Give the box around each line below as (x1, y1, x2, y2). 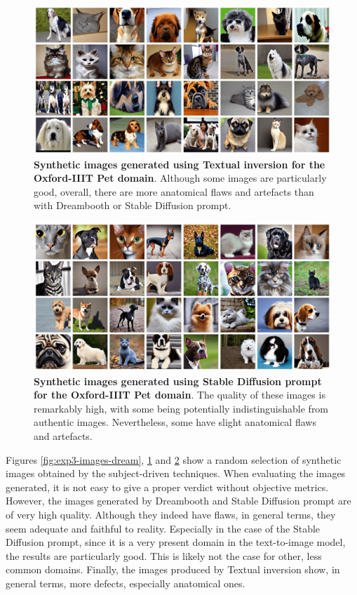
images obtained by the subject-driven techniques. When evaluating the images (6, 466, 346, 481)
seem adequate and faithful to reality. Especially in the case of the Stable (6, 521, 321, 535)
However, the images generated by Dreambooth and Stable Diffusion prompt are (6, 493, 351, 508)
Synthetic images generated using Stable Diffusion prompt (34, 373, 322, 388)
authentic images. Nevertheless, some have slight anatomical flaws (34, 415, 316, 429)
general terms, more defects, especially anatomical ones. (6, 575, 245, 590)
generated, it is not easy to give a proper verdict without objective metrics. (6, 479, 329, 494)
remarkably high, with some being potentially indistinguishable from (34, 401, 329, 415)
